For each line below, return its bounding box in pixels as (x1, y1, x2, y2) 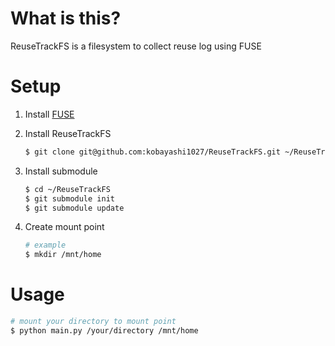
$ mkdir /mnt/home (24, 250, 102, 260)
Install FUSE (24, 108, 75, 120)
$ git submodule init (24, 193, 115, 204)
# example (24, 240, 67, 251)
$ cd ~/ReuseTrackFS (24, 184, 111, 194)
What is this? (10, 7, 122, 30)
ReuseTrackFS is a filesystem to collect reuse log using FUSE (10, 40, 262, 52)
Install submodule (24, 165, 98, 177)
